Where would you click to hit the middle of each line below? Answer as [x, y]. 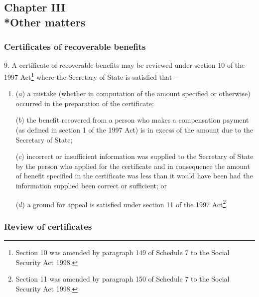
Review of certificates [48, 226]
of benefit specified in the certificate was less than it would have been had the [134, 176]
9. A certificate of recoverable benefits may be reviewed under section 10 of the [125, 65]
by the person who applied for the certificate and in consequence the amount [133, 166]
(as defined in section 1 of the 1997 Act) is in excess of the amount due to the [134, 130]
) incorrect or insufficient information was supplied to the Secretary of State [137, 156]
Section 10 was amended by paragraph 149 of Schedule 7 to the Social [123, 252]
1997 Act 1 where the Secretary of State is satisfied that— [92, 76]
